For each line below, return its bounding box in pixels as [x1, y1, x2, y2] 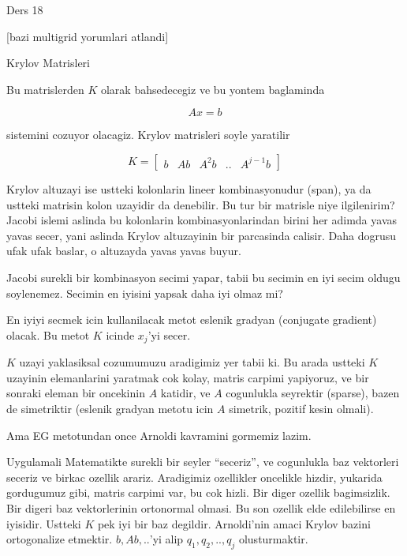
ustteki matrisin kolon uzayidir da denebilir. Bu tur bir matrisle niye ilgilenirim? [6, 196, 395, 212]
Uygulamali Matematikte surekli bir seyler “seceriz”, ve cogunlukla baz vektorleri [6, 453, 399, 470]
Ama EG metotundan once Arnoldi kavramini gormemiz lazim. [6, 426, 312, 443]
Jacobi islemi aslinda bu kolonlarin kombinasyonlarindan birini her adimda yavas [6, 212, 398, 228]
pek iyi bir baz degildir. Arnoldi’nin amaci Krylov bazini [97, 515, 371, 532]
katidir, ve [160, 385, 211, 401]
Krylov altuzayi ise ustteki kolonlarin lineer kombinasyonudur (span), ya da [6, 180, 372, 197]
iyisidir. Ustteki [6, 515, 81, 532]
